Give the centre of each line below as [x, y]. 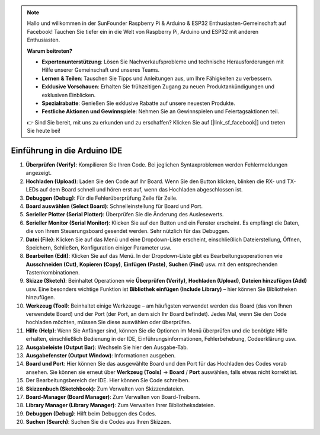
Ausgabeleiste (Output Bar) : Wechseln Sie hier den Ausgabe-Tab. [107, 347]
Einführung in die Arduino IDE [67, 150]
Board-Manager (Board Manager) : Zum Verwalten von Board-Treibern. [113, 396]
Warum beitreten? [50, 51]
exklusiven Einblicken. [69, 95]
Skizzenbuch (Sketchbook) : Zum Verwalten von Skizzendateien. [105, 389]
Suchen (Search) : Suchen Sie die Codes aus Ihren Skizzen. [98, 422]
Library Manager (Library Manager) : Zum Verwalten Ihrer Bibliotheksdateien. [121, 405]
